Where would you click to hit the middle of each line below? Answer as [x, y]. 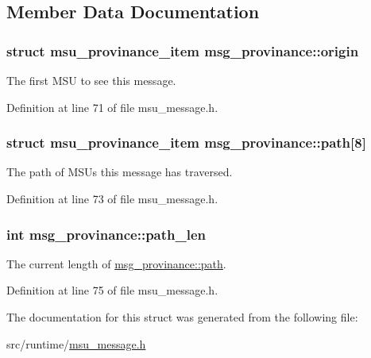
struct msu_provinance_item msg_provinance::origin [183, 50]
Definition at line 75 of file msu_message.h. [112, 290]
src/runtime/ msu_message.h [76, 343]
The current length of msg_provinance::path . [116, 263]
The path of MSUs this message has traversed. [120, 172]
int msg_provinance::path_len [106, 234]
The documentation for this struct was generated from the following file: [182, 317]
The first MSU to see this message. [91, 80]
